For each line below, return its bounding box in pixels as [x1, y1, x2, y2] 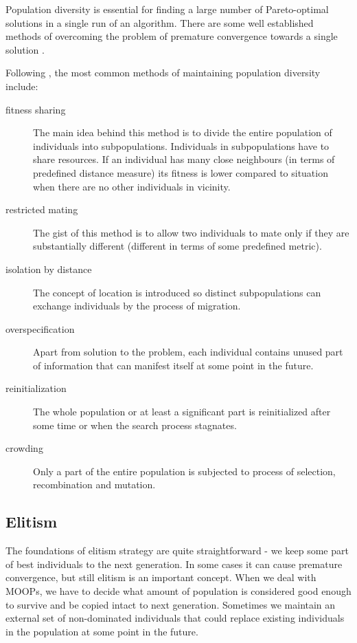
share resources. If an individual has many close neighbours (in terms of [33, 152, 335, 166]
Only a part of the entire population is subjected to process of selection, [33, 464, 336, 478]
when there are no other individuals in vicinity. [33, 179, 231, 193]
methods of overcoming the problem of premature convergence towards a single [5, 29, 338, 43]
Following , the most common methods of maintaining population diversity [5, 65, 321, 80]
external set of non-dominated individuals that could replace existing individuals [5, 611, 345, 625]
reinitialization [5, 381, 67, 395]
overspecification [5, 321, 75, 336]
